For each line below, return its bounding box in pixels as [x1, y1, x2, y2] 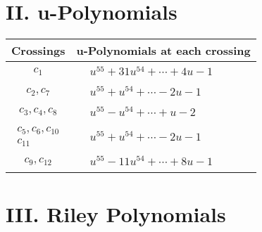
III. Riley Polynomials [6, 199, 226, 228]
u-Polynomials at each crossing [76, 42, 251, 59]
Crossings [11, 42, 65, 59]
